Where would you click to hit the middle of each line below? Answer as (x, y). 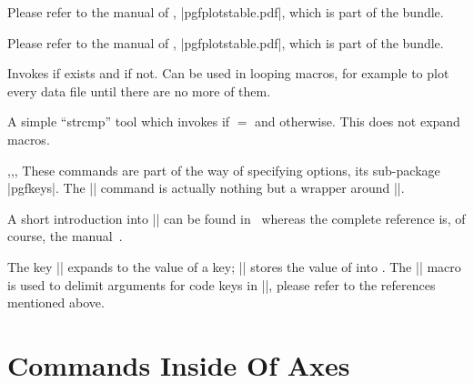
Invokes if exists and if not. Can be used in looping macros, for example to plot (228, 73)
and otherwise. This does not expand (358, 121)
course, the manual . (65, 236)
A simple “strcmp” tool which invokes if (119, 121)
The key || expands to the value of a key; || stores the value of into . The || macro (234, 266)
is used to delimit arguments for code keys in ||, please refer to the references (222, 284)
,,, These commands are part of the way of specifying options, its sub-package (224, 170)
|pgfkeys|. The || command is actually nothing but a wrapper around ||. (206, 188)
